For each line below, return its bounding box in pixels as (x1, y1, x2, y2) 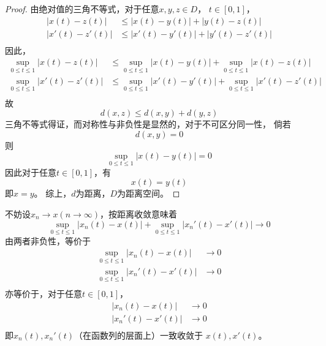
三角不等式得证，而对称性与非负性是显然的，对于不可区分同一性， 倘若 (5, 118, 291, 130)
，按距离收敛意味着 (100, 208, 178, 220)
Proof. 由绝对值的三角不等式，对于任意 (5, 2, 159, 15)
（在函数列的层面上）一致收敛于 (74, 328, 203, 341)
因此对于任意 (5, 165, 56, 178)
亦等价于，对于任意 (5, 287, 82, 299)
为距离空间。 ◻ (117, 187, 180, 200)
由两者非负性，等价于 (5, 234, 91, 247)
